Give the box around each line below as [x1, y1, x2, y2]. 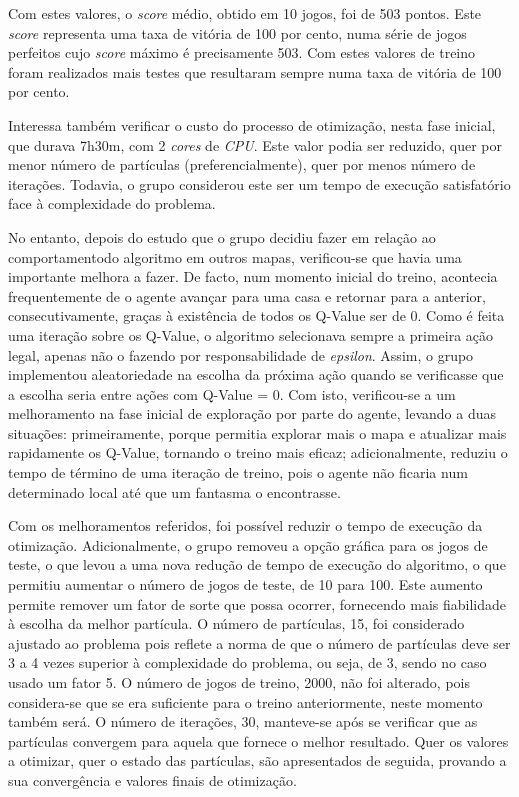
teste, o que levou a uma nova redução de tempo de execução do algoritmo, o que [8, 554, 506, 575]
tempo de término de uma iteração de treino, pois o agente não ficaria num [8, 462, 468, 483]
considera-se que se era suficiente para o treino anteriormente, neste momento [8, 691, 483, 712]
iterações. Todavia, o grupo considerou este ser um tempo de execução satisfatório [8, 173, 511, 194]
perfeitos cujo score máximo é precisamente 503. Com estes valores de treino [8, 42, 476, 63]
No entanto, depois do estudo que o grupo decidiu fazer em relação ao [8, 226, 436, 247]
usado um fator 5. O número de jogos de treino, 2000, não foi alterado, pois [8, 672, 471, 692]
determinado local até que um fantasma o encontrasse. [8, 481, 341, 502]
